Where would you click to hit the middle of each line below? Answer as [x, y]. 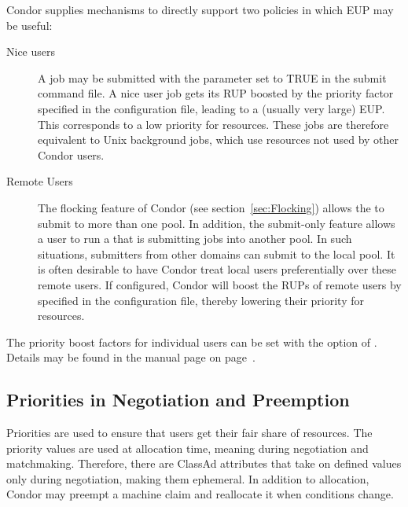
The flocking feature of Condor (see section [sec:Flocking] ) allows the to [211, 207]
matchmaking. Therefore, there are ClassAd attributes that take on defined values [204, 463]
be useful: [29, 25]
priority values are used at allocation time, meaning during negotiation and [187, 448]
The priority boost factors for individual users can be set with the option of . [192, 342]
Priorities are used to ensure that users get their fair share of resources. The [189, 433]
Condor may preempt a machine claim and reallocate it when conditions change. [200, 494]
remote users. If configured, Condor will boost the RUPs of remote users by [220, 284]
